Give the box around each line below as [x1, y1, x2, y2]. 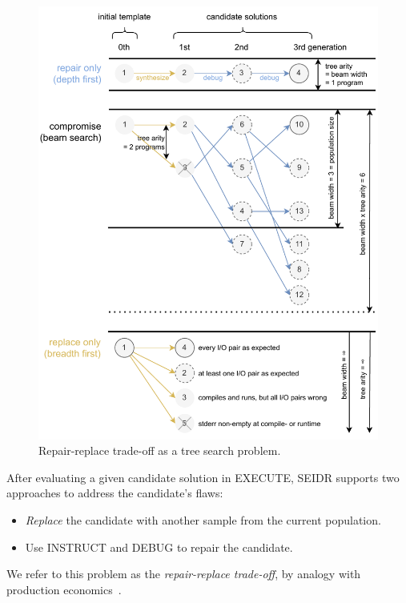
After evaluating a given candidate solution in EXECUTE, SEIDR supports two [6, 468, 400, 485]
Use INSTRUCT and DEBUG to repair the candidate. [25, 538, 293, 555]
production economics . [6, 581, 122, 597]
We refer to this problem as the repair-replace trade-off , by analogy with [6, 565, 361, 582]
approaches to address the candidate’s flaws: [6, 484, 223, 501]
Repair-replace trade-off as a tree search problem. [38, 442, 281, 459]
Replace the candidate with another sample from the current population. [25, 512, 381, 529]
